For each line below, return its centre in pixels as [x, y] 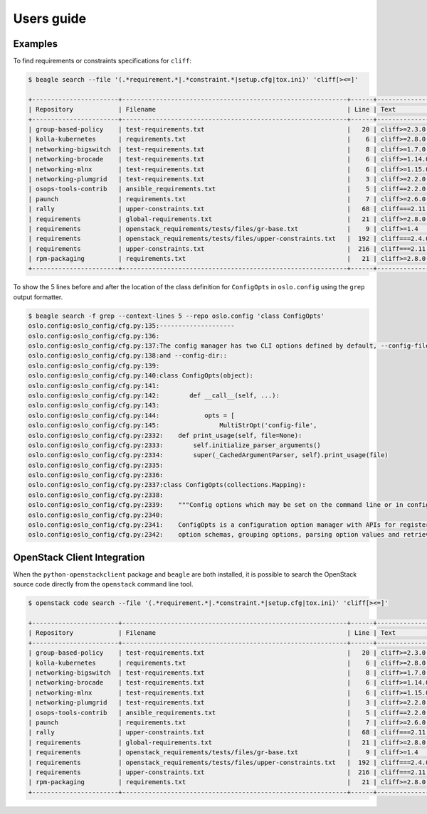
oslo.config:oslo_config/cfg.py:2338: [96, 495]
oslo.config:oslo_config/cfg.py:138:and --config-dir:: [128, 356]
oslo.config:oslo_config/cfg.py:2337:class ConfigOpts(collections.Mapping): [167, 485]
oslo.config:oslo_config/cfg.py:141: [94, 385]
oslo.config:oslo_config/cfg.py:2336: [96, 475]
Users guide [50, 18]
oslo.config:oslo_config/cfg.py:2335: [96, 465]
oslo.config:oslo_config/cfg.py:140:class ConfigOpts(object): [141, 376]
